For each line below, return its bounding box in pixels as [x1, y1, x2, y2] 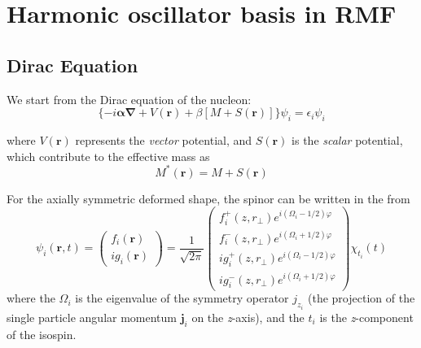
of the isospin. [7, 325, 77, 342]
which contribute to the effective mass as [7, 147, 210, 164]
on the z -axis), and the [191, 308, 305, 325]
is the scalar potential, [292, 131, 403, 148]
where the [7, 289, 55, 307]
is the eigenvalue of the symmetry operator [75, 289, 289, 307]
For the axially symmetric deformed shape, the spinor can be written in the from [7, 189, 410, 207]
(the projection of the [308, 289, 415, 307]
